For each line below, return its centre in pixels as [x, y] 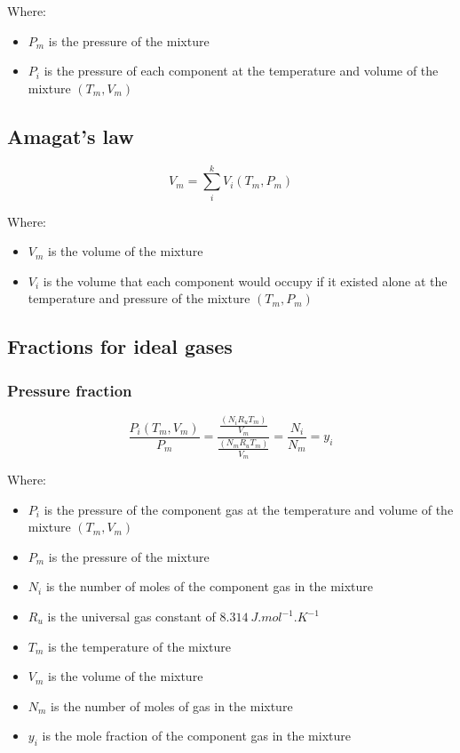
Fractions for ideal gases [120, 346]
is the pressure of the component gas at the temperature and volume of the [249, 509]
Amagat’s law [71, 136]
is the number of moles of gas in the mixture [172, 705]
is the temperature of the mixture [139, 646]
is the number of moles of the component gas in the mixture [210, 586]
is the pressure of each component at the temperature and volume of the [241, 71]
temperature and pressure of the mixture [139, 298]
